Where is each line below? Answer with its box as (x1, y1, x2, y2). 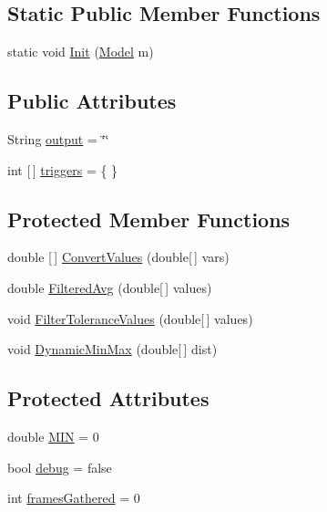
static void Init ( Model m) (7, 42, 154, 61)
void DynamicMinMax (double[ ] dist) (7, 340, 218, 359)
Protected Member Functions (7, 204, 291, 233)
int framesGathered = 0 (7, 488, 140, 507)
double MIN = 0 (7, 426, 99, 445)
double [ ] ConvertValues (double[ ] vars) (7, 247, 230, 266)
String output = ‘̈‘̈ (7, 130, 109, 148)
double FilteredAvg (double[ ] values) (7, 277, 212, 297)
